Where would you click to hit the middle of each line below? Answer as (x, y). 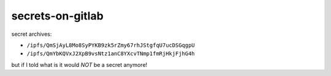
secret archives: (32, 34)
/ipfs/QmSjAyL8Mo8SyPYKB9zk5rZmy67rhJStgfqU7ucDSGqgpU (111, 45)
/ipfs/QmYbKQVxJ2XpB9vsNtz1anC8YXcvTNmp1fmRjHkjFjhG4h (111, 54)
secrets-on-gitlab (57, 16)
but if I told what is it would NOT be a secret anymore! (79, 64)
